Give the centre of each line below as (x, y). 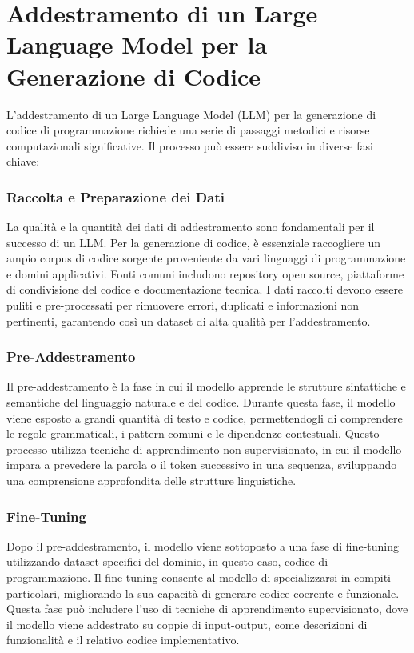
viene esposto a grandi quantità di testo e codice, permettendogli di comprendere (205, 417)
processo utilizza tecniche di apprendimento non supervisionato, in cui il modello (204, 449)
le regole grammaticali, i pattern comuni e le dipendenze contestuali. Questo (193, 433)
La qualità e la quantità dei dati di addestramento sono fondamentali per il (191, 227)
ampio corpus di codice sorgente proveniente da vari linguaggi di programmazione (206, 258)
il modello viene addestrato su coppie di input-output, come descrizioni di (187, 624)
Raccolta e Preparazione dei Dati (115, 196)
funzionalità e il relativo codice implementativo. (123, 640)
